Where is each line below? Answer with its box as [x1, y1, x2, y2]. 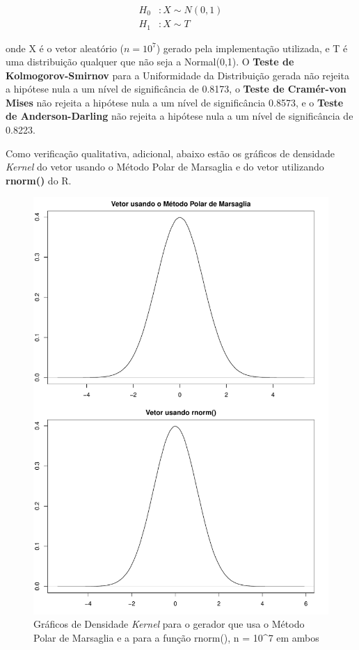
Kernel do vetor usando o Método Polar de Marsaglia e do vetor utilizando [6, 159, 324, 174]
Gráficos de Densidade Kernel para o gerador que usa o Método [33, 617, 305, 631]
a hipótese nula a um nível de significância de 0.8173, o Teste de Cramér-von [6, 81, 346, 96]
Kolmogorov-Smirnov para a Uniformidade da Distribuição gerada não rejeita [6, 68, 349, 82]
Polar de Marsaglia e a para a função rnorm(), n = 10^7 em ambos [33, 630, 319, 644]
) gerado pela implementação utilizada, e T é [156, 40, 348, 55]
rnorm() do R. [6, 173, 72, 187]
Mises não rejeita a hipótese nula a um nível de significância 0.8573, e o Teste [6, 95, 344, 109]
